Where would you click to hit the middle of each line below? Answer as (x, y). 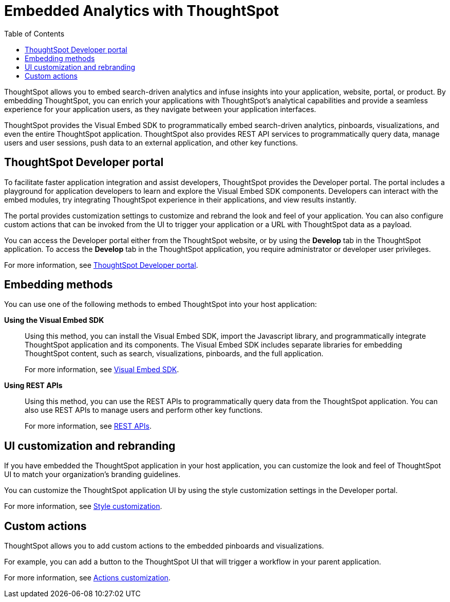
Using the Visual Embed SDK (54, 320)
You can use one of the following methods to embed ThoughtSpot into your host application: (161, 304)
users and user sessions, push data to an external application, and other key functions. (151, 142)
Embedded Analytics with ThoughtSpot (142, 11)
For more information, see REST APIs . (88, 426)
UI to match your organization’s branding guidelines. (92, 475)
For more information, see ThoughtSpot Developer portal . (101, 265)
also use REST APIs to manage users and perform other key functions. (144, 410)
